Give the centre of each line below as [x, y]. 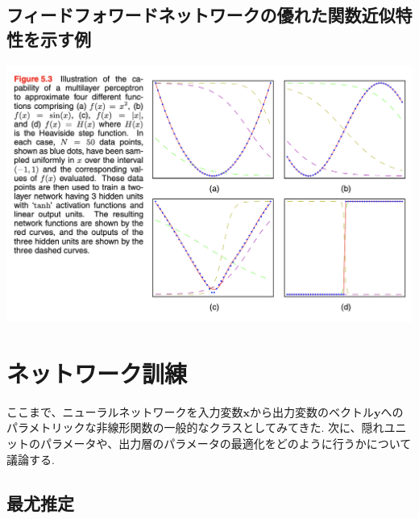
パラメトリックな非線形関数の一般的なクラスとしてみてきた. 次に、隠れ [195, 427]
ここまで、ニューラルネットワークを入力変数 [125, 411]
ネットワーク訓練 [97, 373]
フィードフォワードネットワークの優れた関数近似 [201, 15]
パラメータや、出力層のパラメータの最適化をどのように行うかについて [226, 443]
